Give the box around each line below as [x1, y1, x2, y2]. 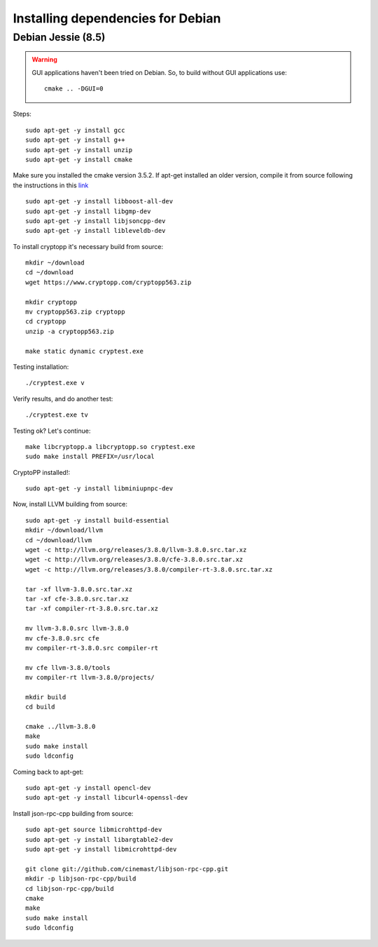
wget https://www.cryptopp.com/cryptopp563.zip [25, 278, 192, 286]
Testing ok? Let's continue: [13, 427, 91, 435]
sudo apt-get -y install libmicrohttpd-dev [25, 845, 177, 853]
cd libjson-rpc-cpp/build [25, 885, 115, 892]
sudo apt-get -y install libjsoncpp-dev [25, 217, 166, 224]
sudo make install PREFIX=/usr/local [25, 452, 155, 461]
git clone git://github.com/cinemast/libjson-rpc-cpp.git [25, 865, 229, 873]
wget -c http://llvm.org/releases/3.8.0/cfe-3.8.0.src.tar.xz [25, 556, 244, 564]
